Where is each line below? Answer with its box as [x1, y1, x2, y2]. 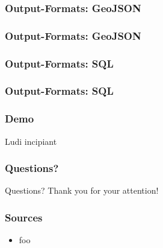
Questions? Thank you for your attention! [5, 184, 159, 197]
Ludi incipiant [5, 135, 57, 147]
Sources [5, 209, 43, 224]
